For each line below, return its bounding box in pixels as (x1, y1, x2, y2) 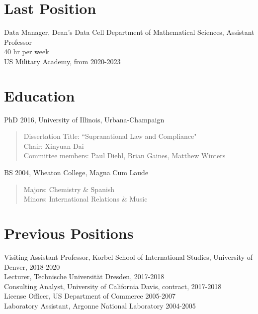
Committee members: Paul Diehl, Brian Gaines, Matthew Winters (23, 150, 226, 161)
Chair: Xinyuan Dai (23, 140, 84, 151)
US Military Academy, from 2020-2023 (4, 56, 121, 66)
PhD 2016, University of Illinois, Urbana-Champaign (4, 114, 165, 124)
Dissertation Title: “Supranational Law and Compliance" (23, 131, 197, 141)
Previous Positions (4, 222, 134, 243)
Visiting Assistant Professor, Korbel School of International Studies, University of (4, 251, 253, 262)
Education (4, 85, 75, 105)
